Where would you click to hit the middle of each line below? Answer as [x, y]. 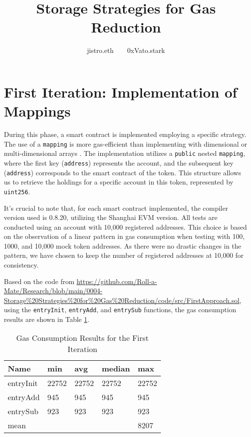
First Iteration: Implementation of [121, 92]
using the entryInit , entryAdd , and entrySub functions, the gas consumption [120, 310]
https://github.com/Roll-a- [117, 281]
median [116, 368]
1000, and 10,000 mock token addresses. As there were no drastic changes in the [123, 245]
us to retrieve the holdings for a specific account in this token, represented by [119, 182]
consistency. [21, 265]
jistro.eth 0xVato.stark [126, 50]
